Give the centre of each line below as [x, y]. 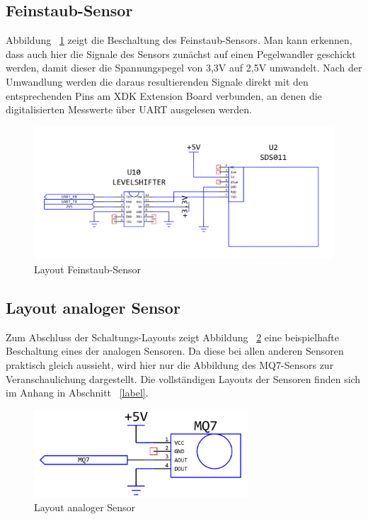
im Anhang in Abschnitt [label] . [77, 393]
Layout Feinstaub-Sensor [88, 269]
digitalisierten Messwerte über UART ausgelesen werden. [129, 109]
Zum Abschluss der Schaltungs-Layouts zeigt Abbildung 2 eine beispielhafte [172, 337]
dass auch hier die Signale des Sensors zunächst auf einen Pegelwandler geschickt [181, 53]
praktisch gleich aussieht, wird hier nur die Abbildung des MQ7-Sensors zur [170, 364]
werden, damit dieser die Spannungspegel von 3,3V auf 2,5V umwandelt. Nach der [184, 68]
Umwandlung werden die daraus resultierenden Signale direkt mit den [157, 81]
